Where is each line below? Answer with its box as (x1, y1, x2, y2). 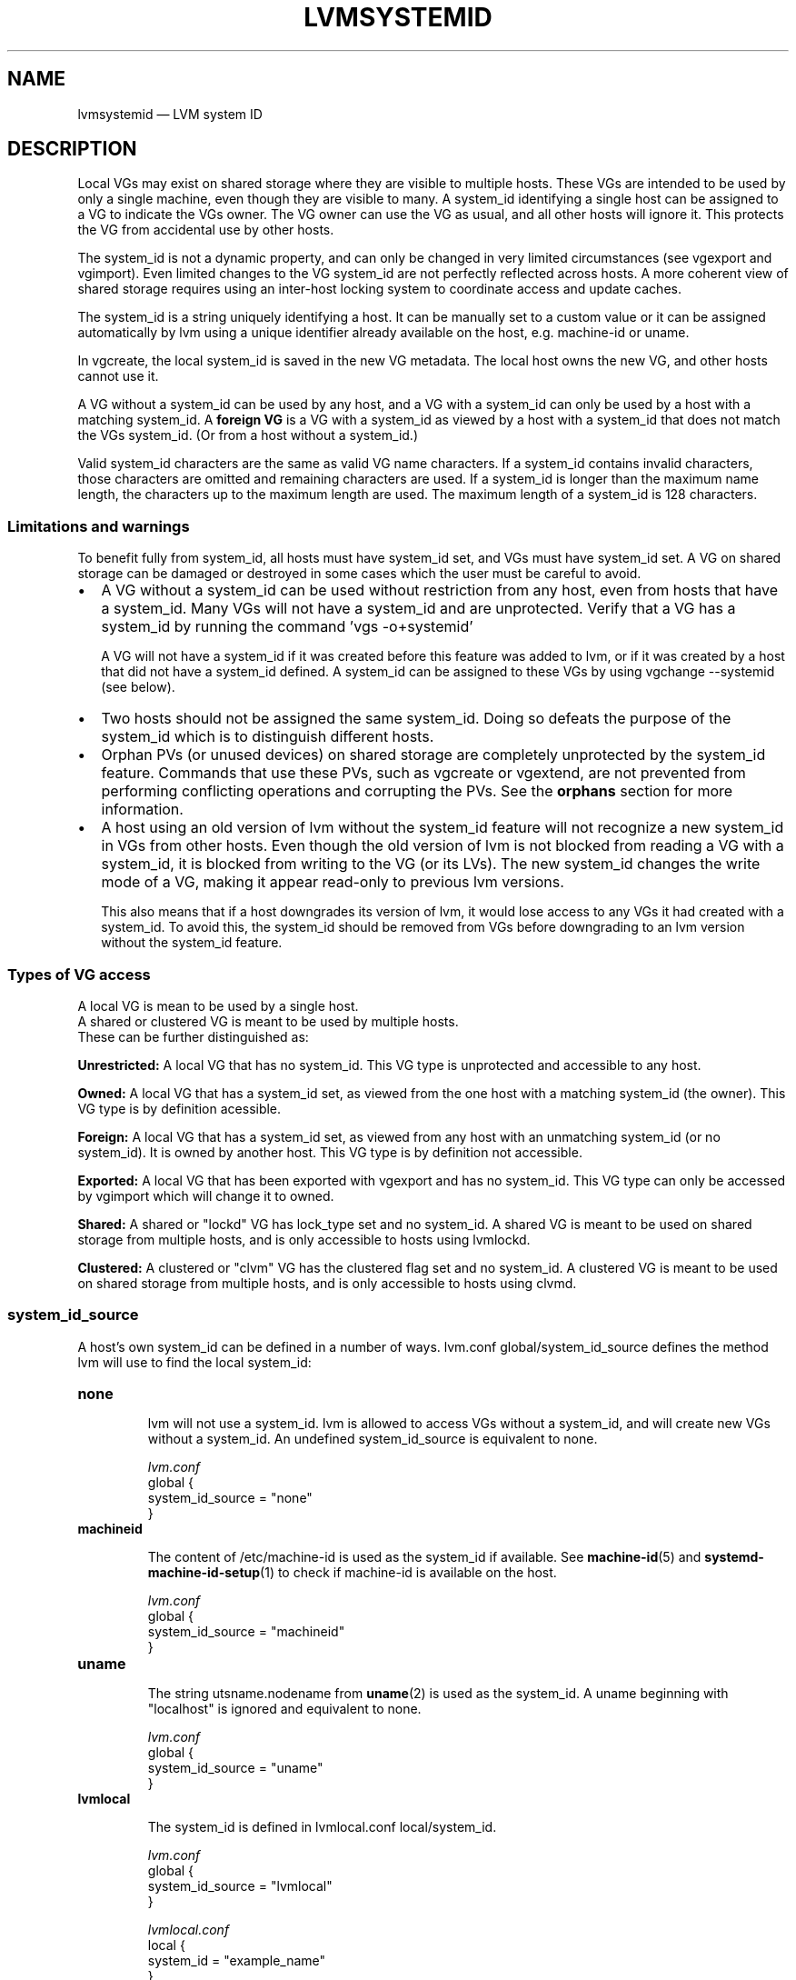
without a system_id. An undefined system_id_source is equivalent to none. (147, 1430, 598, 1446)
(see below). (101, 679, 175, 695)
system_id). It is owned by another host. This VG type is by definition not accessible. (77, 1144, 582, 1160)
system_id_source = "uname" (147, 1759, 323, 1775)
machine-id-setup (147, 1564, 261, 1580)
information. (101, 800, 184, 819)
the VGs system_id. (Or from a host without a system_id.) (77, 427, 418, 444)
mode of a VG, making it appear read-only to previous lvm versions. (101, 873, 564, 892)
